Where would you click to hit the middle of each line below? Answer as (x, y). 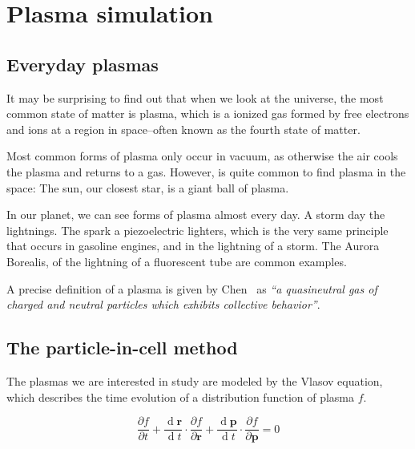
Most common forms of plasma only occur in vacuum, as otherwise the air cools (202, 156)
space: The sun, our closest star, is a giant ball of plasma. (148, 187)
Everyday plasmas (83, 64)
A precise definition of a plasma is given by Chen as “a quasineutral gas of (192, 288)
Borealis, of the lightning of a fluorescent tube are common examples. (177, 261)
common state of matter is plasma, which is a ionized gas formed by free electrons (208, 113)
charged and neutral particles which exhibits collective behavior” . (163, 304)
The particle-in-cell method (122, 348)
